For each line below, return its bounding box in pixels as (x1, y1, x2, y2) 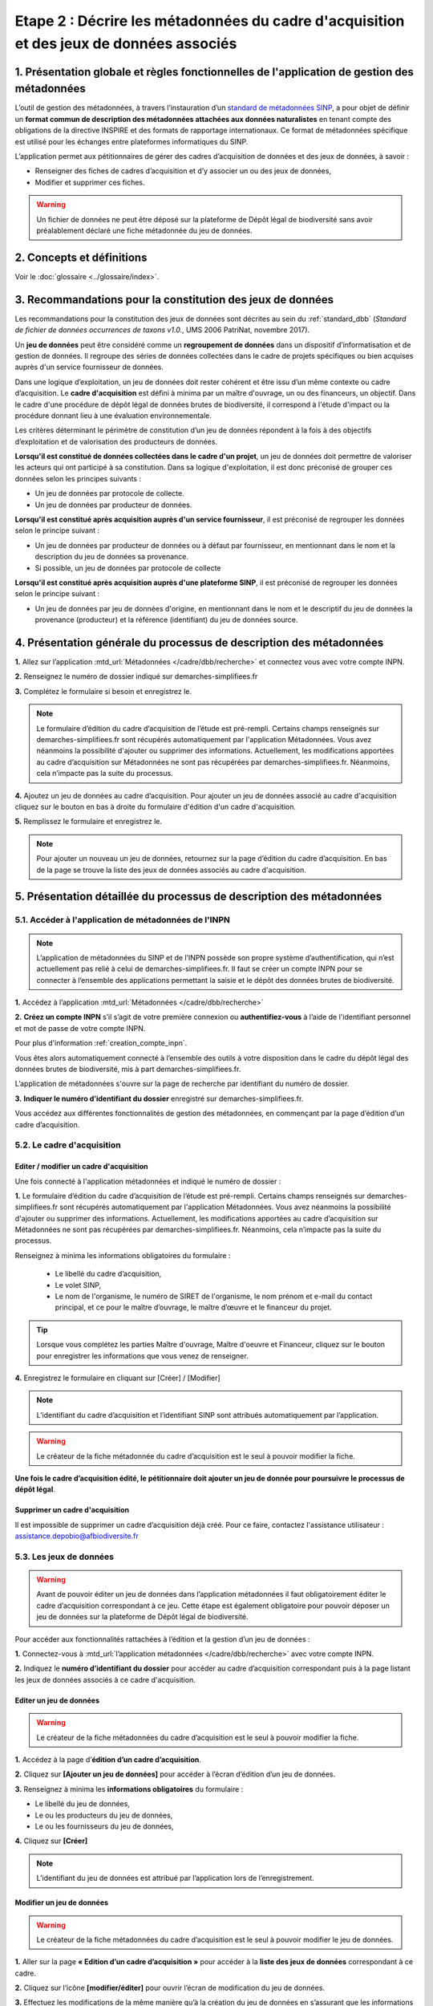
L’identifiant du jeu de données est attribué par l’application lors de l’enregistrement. (36, 1874, 314, 1883)
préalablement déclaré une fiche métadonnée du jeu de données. (36, 225, 253, 235)
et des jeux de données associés (14, 35, 237, 52)
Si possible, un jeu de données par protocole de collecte (34, 562, 221, 573)
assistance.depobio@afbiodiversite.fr (14, 1531, 140, 1541)
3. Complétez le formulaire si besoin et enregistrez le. (14, 686, 192, 696)
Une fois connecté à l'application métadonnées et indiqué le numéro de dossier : (14, 1176, 281, 1186)
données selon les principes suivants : (14, 473, 142, 483)
